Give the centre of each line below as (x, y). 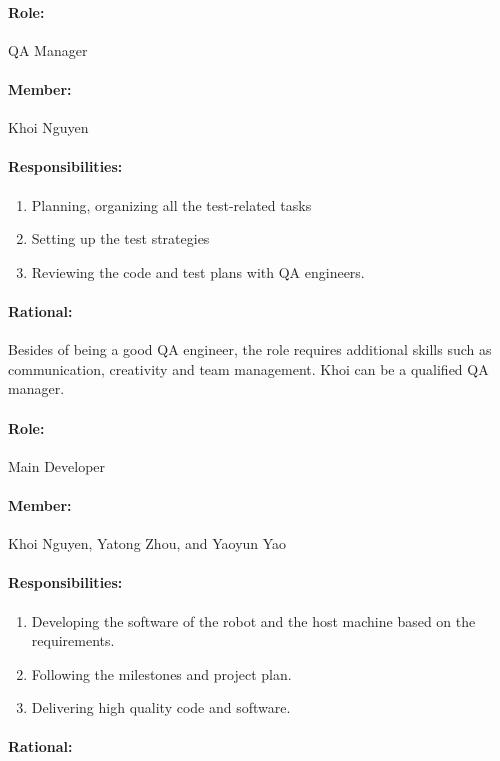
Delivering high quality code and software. (161, 707)
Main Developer (57, 465)
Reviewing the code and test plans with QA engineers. (198, 271)
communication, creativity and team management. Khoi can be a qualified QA (248, 368)
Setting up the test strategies (120, 238)
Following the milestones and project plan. (161, 673)
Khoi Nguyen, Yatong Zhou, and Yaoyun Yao (147, 543)
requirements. (73, 640)
